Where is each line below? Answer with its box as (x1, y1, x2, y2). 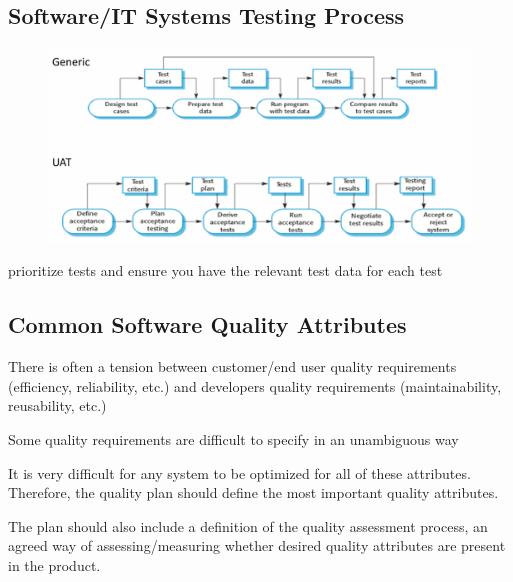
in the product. (8, 554, 101, 575)
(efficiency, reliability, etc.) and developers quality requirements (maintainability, (8, 375, 502, 396)
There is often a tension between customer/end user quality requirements (8, 356, 457, 377)
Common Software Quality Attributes (8, 309, 407, 340)
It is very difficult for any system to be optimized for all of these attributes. (8, 462, 471, 483)
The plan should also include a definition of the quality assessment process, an (8, 515, 488, 536)
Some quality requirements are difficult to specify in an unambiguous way (8, 428, 459, 449)
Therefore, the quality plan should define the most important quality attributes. (8, 482, 499, 503)
